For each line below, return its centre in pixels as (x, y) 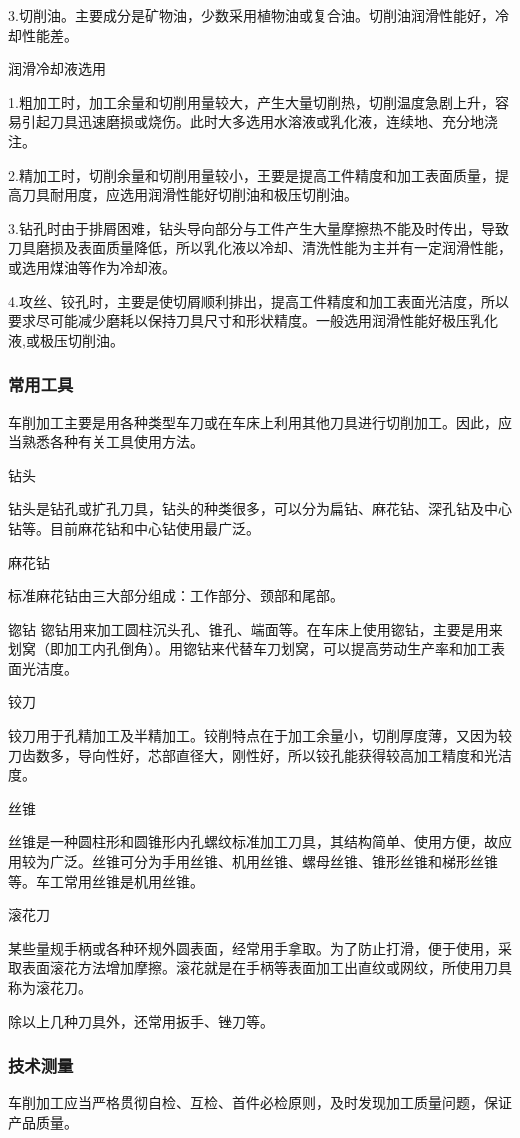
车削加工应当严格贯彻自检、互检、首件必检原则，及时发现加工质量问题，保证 (260, 1102)
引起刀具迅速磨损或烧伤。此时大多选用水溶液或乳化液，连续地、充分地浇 (259, 121)
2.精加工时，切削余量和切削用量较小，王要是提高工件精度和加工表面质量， (251, 174)
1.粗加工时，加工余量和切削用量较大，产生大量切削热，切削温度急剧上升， (251, 101)
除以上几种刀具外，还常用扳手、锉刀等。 (141, 1020)
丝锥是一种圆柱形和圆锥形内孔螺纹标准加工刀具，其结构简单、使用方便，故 (253, 841)
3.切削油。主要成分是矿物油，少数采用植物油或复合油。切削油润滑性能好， (251, 15)
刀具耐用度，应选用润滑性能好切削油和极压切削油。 (189, 194)
